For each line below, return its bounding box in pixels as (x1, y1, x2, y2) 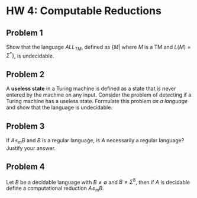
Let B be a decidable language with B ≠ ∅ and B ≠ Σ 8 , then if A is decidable (6, 177, 190, 186)
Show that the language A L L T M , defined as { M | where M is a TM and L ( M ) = (6, 43, 191, 52)
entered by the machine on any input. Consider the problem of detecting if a (6, 91, 192, 98)
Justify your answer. (6, 144, 56, 152)
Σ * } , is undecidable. (6, 51, 54, 59)
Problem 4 (6, 162, 46, 172)
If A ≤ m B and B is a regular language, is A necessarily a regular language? (6, 137, 185, 145)
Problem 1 (6, 28, 43, 38)
